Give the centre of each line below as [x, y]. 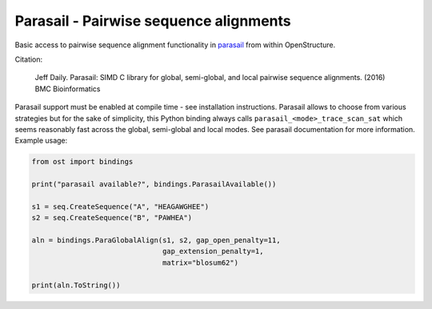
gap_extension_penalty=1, [213, 251]
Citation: [29, 59]
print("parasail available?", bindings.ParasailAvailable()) [154, 185]
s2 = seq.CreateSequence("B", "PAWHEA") [112, 218]
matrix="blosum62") [200, 263]
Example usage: [41, 141]
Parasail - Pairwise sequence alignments [153, 21]
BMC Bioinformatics [68, 89]
